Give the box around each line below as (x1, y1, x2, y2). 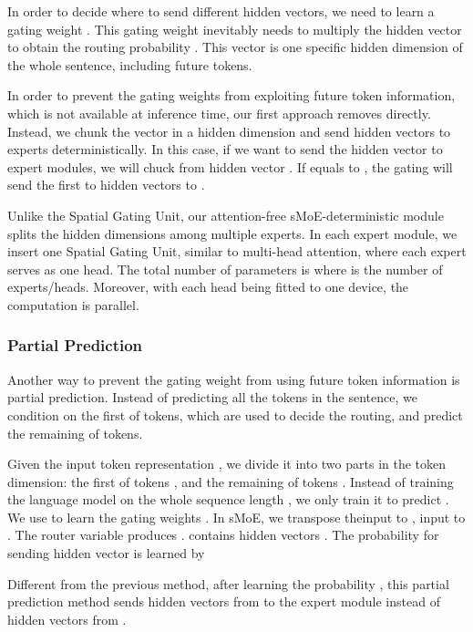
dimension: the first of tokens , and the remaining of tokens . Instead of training (7, 471, 454, 491)
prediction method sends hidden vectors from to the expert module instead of (7, 592, 440, 611)
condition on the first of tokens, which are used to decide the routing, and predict (7, 405, 463, 424)
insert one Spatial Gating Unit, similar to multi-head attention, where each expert (7, 242, 467, 261)
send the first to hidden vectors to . (7, 175, 205, 194)
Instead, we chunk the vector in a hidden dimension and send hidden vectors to (7, 121, 451, 140)
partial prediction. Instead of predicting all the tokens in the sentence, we (7, 388, 417, 407)
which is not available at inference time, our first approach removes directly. (7, 103, 431, 122)
